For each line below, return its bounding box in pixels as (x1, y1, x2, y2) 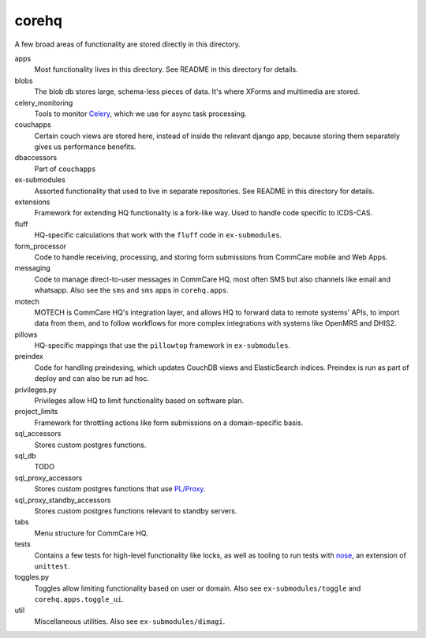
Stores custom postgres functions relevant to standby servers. (34, 506, 237, 516)
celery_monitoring (14, 98, 73, 107)
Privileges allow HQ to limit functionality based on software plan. (34, 396, 245, 405)
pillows (14, 330, 38, 339)
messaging (14, 263, 50, 273)
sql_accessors (14, 429, 62, 438)
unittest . (34, 561, 70, 571)
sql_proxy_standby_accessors (14, 495, 111, 505)
